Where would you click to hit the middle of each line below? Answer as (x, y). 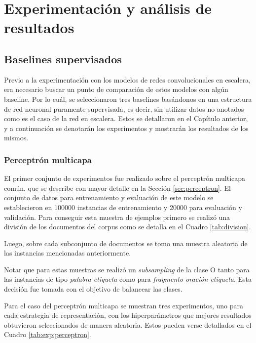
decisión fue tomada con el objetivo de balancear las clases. (93, 289)
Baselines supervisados (63, 59)
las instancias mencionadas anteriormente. (68, 253)
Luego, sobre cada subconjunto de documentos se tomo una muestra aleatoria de (126, 243)
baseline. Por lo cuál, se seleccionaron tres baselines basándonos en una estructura (128, 99)
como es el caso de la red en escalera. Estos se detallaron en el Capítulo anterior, (126, 118)
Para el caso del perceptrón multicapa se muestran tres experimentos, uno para (124, 305)
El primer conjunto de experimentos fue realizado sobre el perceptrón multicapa (125, 178)
